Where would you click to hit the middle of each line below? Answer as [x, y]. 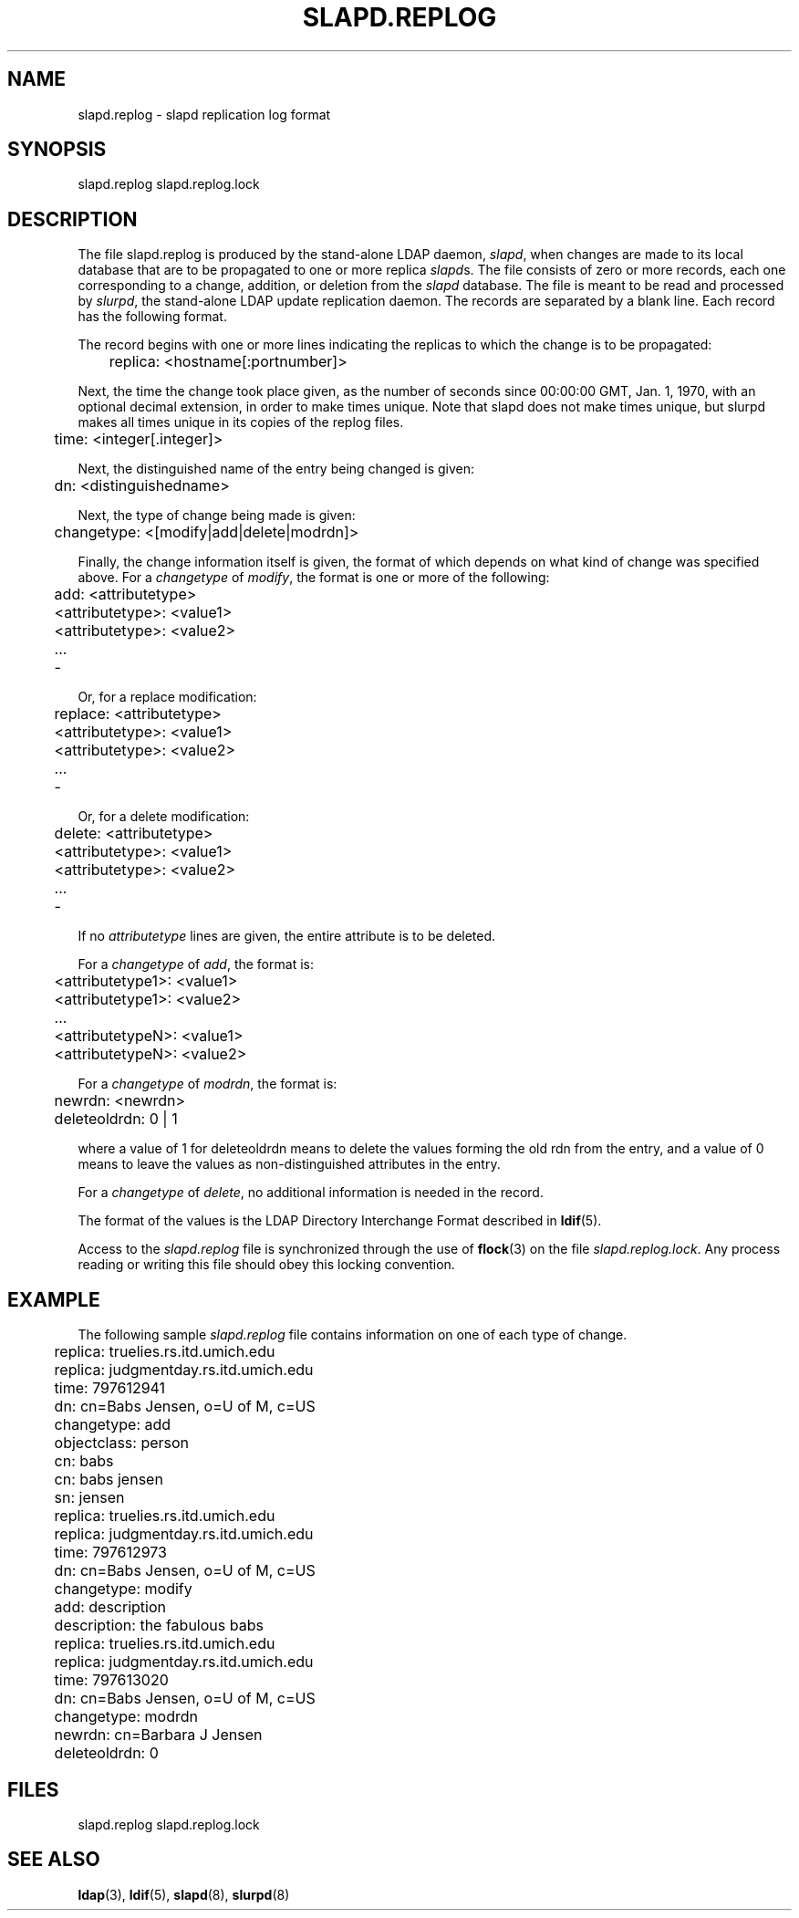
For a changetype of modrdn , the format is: [208, 1084]
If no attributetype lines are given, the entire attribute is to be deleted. [287, 936]
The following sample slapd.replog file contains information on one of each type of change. [353, 1335]
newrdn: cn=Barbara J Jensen [158, 1735]
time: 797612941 [110, 1388]
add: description [110, 1607]
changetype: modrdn [126, 1717]
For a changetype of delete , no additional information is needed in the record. [311, 1193]
